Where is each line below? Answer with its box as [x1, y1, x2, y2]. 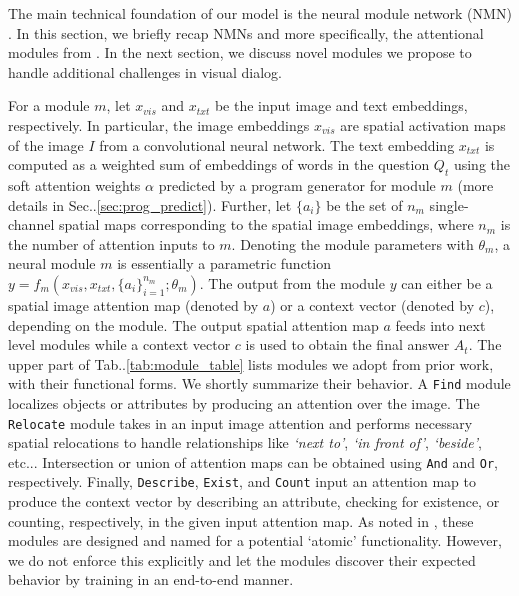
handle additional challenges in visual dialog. [8, 61, 282, 82]
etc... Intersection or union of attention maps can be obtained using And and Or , [8, 451, 498, 472]
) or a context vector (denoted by [270, 294, 475, 315]
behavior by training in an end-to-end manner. [8, 569, 294, 590]
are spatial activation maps [340, 114, 506, 135]
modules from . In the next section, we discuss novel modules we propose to [8, 42, 472, 63]
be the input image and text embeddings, [214, 95, 468, 116]
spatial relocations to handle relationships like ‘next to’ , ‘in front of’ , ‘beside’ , [8, 432, 482, 453]
